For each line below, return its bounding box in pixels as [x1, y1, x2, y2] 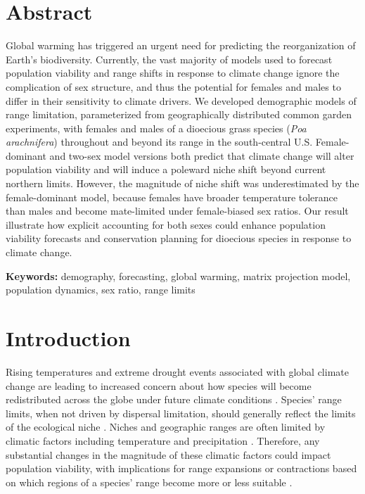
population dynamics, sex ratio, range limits [6, 282, 196, 297]
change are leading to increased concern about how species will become [6, 378, 312, 393]
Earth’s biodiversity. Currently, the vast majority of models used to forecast [6, 51, 333, 66]
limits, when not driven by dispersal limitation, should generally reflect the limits [6, 405, 356, 420]
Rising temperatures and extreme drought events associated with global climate [6, 364, 349, 379]
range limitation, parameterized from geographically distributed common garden [6, 107, 352, 122]
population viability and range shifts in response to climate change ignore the [6, 65, 340, 80]
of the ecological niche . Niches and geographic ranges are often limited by [6, 419, 326, 434]
